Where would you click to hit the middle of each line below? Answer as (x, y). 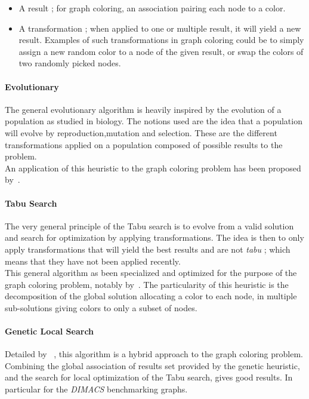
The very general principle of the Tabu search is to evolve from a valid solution (149, 225)
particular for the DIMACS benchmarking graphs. (96, 389)
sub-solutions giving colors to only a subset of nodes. (101, 307)
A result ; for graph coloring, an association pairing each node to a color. (152, 8)
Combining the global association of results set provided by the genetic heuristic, (152, 365)
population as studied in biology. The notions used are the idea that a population (154, 121)
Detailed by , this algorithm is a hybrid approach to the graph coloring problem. (154, 354)
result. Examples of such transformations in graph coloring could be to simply (161, 40)
